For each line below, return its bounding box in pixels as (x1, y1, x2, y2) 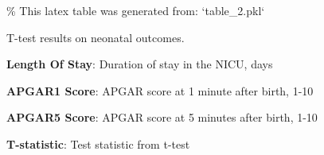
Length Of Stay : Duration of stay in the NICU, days (6, 56, 273, 72)
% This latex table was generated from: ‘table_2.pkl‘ (6, 2, 265, 18)
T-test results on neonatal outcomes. (6, 29, 185, 45)
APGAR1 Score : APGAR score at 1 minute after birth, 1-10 (6, 82, 314, 99)
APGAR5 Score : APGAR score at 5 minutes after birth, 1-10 (6, 109, 318, 126)
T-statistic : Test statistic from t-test (6, 135, 190, 152)
